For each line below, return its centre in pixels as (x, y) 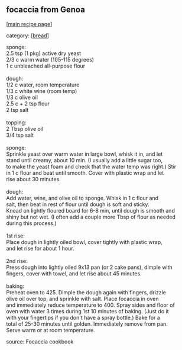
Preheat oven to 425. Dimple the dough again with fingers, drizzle (86, 292)
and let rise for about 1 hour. (40, 248)
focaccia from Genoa (46, 10)
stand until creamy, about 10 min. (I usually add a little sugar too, (84, 160)
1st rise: (15, 236)
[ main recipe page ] (29, 24)
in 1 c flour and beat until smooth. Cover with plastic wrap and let (85, 173)
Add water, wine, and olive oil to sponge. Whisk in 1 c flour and (82, 198)
